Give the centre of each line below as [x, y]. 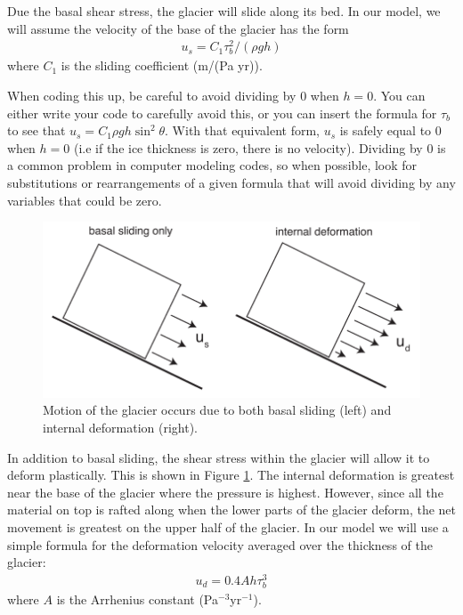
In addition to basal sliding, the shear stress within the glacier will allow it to [219, 457]
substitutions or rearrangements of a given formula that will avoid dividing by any [231, 183]
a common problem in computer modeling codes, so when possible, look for [212, 165]
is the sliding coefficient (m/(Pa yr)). [162, 65]
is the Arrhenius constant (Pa [137, 599]
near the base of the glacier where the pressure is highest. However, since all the [225, 492]
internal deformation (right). [120, 428]
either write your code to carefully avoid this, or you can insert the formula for [222, 113]
